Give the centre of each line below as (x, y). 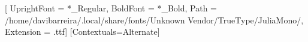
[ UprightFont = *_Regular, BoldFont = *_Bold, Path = (111, 8)
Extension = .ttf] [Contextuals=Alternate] (82, 31)
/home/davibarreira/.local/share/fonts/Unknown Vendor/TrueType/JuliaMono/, (154, 19)
